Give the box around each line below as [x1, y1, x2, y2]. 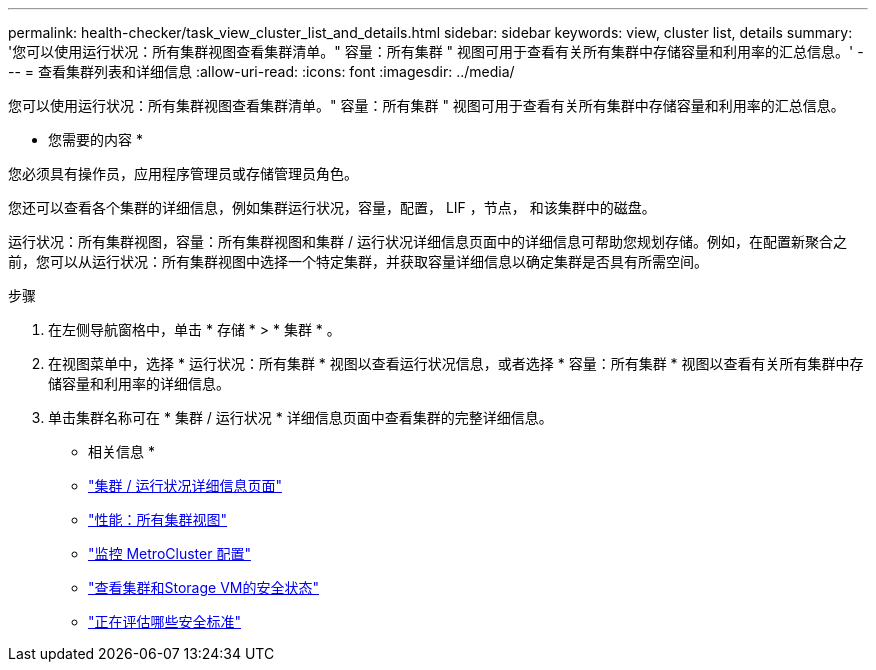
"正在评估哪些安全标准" [88, 613, 242, 630]
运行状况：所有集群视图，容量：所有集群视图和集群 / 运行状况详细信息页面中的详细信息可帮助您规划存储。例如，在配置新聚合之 [8, 233, 847, 250]
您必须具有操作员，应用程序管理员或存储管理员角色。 [8, 165, 358, 182]
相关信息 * [88, 443, 155, 460]
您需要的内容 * [48, 131, 143, 148]
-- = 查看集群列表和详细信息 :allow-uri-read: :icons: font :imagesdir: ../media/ [8, 63, 515, 80]
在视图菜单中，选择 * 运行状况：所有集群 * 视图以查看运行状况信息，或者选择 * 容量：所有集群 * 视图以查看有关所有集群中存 [48, 355, 864, 372]
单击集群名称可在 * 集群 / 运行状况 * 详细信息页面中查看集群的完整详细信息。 [48, 409, 553, 426]
